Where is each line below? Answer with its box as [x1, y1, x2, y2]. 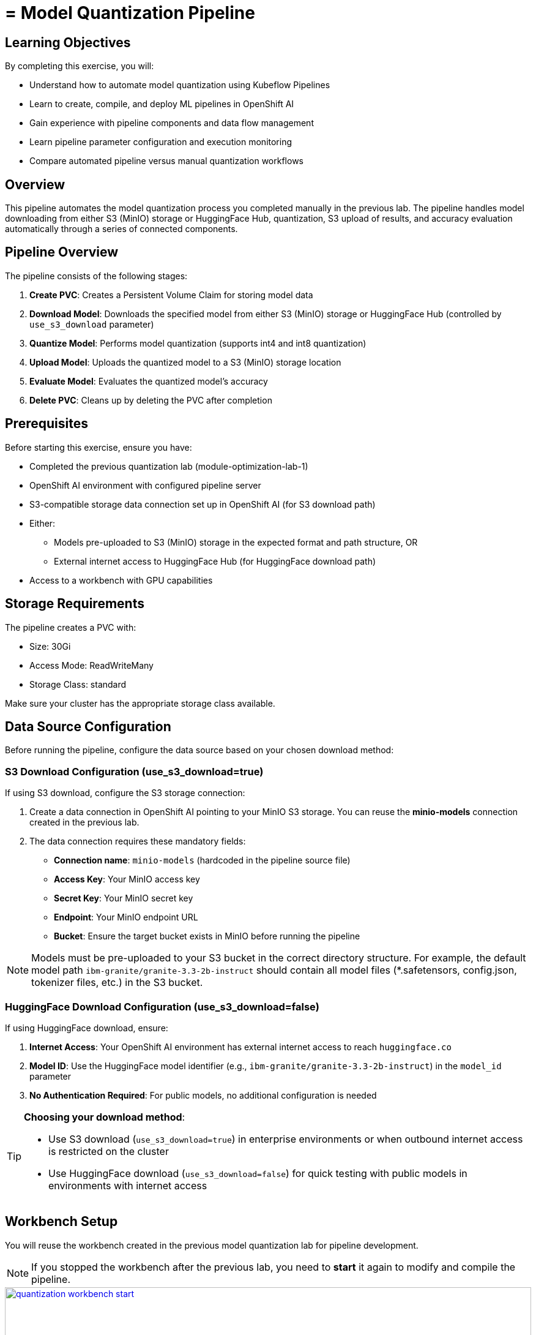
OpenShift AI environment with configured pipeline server [29, 479, 261, 491]
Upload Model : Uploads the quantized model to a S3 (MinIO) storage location [29, 356, 341, 367]
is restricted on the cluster [48, 1145, 169, 1157]
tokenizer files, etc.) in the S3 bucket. [31, 976, 203, 989]
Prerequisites [5, 416, 88, 432]
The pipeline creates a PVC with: [5, 622, 136, 633]
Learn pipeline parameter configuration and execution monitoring [29, 137, 292, 148]
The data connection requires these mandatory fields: [29, 836, 246, 847]
